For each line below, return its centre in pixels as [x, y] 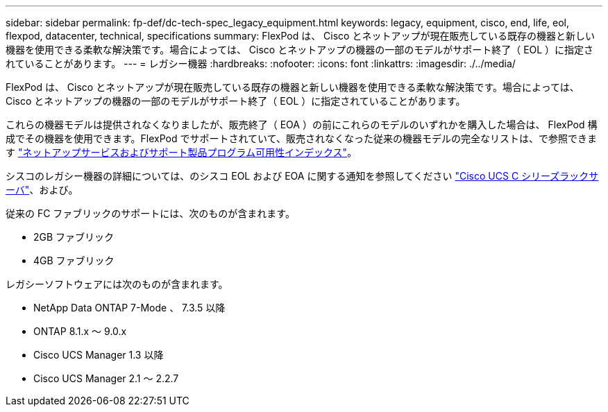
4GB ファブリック [74, 260]
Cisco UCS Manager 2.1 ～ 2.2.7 [106, 378]
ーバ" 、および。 [42, 190]
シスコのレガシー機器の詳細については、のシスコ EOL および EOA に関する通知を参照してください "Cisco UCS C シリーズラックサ [302, 176]
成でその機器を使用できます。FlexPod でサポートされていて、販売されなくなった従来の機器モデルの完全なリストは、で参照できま [301, 138]
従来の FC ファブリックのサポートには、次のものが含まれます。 [150, 213]
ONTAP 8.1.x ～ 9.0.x [80, 331]
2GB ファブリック [74, 237]
